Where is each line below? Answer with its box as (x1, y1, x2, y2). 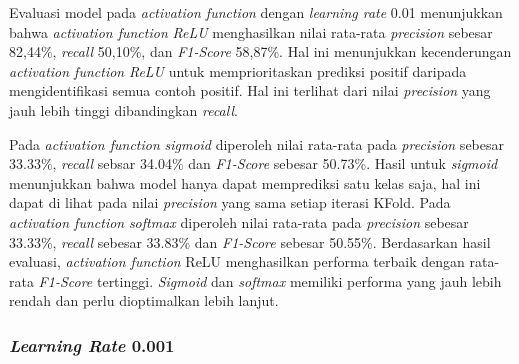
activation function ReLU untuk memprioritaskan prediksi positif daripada (9, 60, 467, 81)
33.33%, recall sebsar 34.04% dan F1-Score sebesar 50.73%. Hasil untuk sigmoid (9, 153, 498, 174)
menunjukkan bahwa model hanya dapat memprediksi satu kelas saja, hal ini (9, 172, 481, 193)
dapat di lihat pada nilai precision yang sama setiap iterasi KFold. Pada (9, 192, 451, 213)
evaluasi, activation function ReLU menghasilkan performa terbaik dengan (9, 251, 465, 272)
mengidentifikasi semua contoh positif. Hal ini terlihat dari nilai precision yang (9, 80, 491, 101)
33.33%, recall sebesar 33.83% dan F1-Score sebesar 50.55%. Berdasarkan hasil (9, 231, 491, 252)
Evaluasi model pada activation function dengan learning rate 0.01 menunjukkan (9, 2, 503, 22)
